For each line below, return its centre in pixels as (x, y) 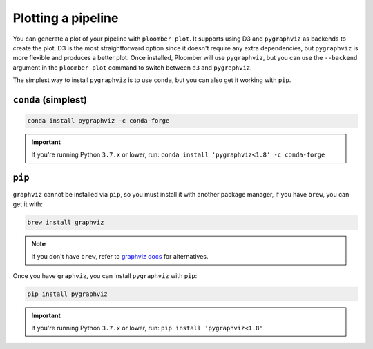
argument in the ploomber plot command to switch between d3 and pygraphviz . (132, 67)
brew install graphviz (66, 222)
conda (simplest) (50, 100)
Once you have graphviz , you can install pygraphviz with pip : (105, 275)
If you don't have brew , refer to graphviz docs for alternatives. (120, 257)
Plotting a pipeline (66, 18)
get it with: (28, 204)
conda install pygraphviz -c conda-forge (98, 121)
